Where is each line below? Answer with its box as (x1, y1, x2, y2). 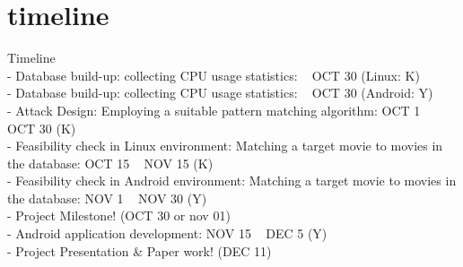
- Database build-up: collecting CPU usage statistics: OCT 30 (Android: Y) (7, 83, 433, 102)
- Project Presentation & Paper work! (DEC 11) (7, 241, 272, 260)
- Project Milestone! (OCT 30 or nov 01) (7, 206, 231, 225)
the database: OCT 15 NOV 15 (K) (7, 153, 214, 172)
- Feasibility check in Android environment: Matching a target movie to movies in (7, 171, 457, 190)
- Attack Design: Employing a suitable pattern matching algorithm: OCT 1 (7, 100, 421, 119)
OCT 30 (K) (7, 118, 76, 137)
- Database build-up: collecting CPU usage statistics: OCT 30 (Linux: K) (7, 65, 420, 84)
